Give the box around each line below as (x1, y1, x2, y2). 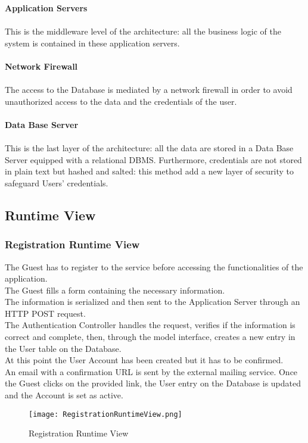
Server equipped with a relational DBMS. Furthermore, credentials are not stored (5, 153, 302, 166)
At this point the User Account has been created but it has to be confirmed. (5, 354, 284, 366)
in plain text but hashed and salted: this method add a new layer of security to (5, 165, 294, 177)
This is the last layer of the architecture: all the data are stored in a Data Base (5, 142, 294, 154)
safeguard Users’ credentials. (5, 176, 108, 189)
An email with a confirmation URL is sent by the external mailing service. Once (5, 365, 298, 378)
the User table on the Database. (5, 342, 122, 354)
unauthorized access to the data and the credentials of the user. (5, 95, 237, 107)
